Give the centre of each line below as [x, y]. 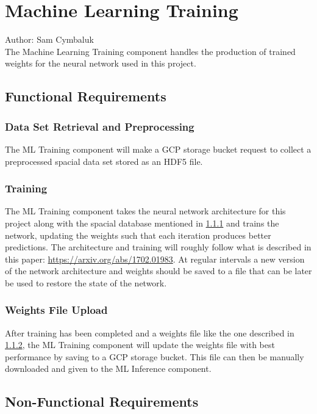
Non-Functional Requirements [102, 401]
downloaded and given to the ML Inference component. [108, 369]
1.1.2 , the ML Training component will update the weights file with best [140, 345]
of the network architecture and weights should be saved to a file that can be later [158, 271]
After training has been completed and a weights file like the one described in [150, 332]
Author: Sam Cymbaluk [49, 39]
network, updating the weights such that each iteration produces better [138, 235]
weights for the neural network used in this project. [101, 63]
